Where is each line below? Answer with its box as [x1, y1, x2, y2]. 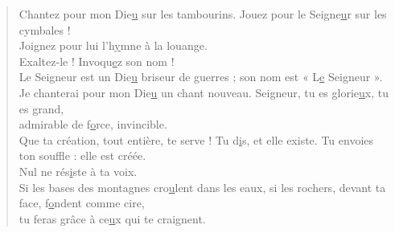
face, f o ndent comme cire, [19, 194, 145, 211]
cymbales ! [19, 21, 71, 38]
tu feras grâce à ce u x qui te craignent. [19, 210, 206, 227]
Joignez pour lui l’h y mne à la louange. [19, 37, 208, 54]
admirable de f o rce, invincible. [19, 116, 167, 133]
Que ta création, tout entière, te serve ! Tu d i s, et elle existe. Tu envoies [19, 131, 374, 148]
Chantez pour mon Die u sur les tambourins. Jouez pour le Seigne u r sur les [19, 6, 387, 22]
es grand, [19, 100, 64, 117]
